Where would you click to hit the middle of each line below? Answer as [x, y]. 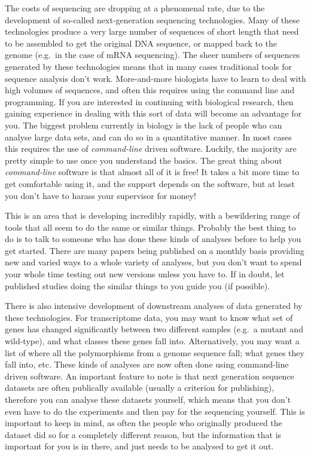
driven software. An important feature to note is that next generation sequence [150, 376]
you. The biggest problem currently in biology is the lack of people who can [144, 125]
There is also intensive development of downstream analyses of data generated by [154, 306]
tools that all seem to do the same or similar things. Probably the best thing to [150, 227]
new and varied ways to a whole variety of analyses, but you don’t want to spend [153, 262]
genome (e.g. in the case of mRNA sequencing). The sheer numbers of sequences [153, 55]
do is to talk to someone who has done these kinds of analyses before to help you [153, 239]
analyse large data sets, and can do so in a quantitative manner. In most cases [148, 137]
